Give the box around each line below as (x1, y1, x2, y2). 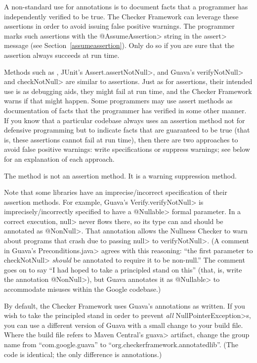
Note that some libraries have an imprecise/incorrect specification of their (4, 187, 227, 197)
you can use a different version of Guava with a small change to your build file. (4, 319, 243, 330)
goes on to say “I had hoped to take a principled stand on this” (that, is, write (4, 264, 242, 274)
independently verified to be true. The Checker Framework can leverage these (4, 11, 239, 21)
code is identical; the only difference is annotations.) (4, 349, 162, 359)
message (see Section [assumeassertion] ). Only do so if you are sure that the (4, 40, 234, 50)
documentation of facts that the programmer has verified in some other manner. (4, 105, 247, 115)
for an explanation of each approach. (4, 153, 115, 164)
